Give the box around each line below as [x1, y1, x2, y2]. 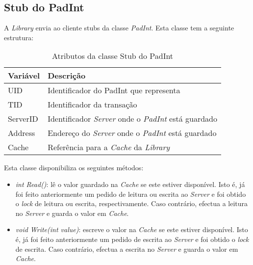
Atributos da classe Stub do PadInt [51, 50, 174, 62]
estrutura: [4, 32, 34, 42]
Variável [8, 70, 40, 81]
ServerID [8, 113, 38, 125]
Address [8, 127, 35, 139]
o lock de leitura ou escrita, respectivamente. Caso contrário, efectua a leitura [15, 198, 248, 209]
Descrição [48, 70, 86, 81]
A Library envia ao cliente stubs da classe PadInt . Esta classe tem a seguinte [4, 23, 234, 33]
